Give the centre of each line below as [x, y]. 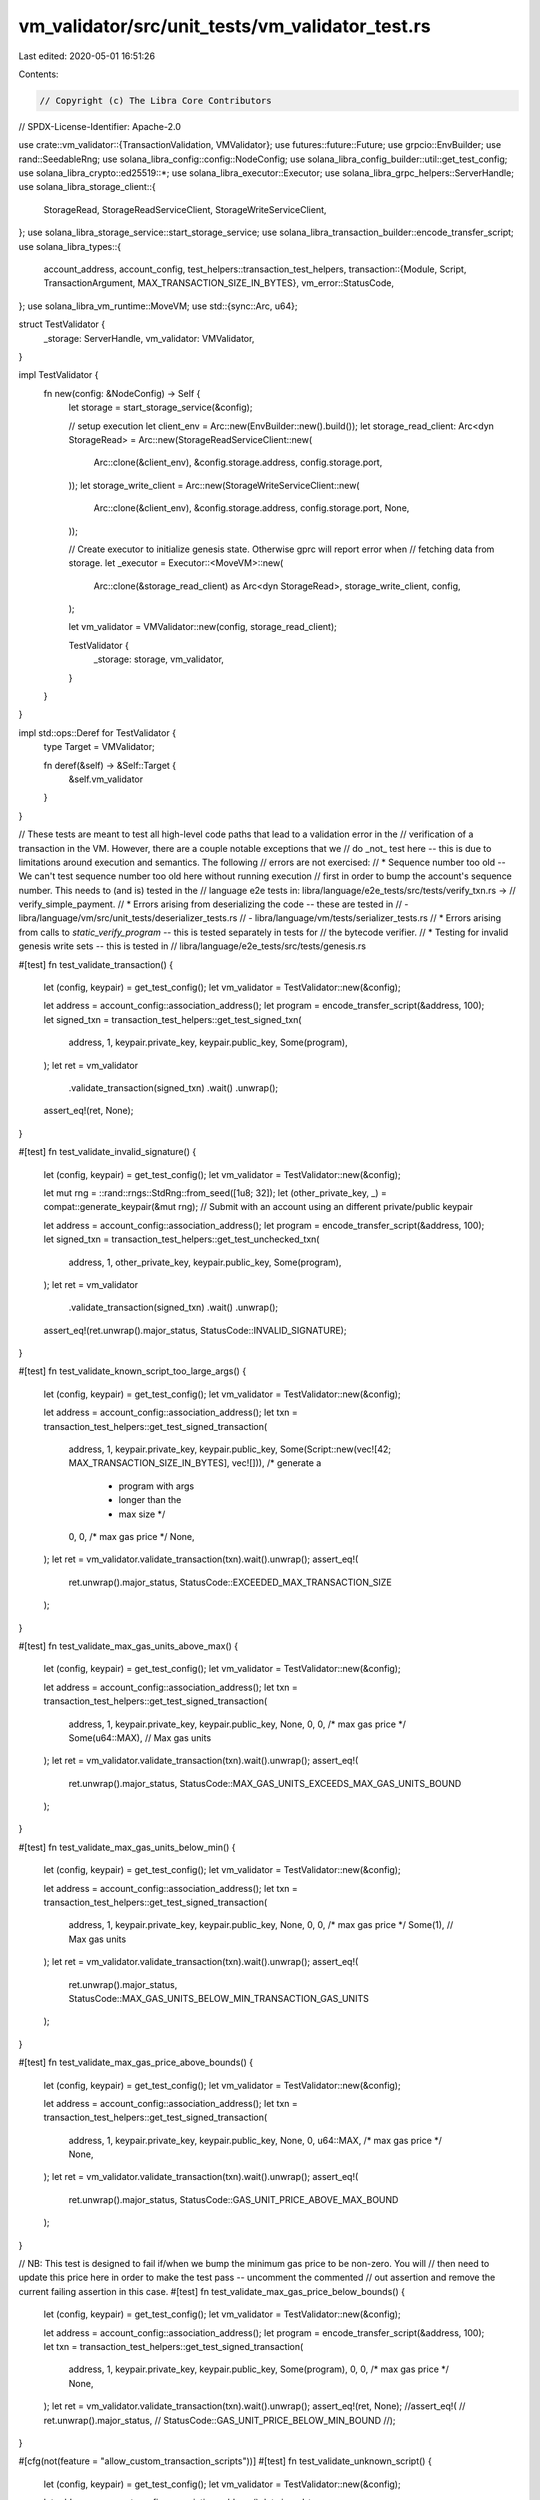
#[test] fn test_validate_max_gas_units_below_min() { [127, 1847]
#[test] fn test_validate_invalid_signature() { [107, 1152]
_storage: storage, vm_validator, [159, 659]
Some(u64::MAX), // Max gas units [140, 1737]
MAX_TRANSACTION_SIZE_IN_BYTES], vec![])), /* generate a [195, 1463]
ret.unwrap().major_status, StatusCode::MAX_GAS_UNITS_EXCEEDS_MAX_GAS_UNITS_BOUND [265, 1783]
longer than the [150, 1500]
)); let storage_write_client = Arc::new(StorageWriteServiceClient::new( [214, 485]
